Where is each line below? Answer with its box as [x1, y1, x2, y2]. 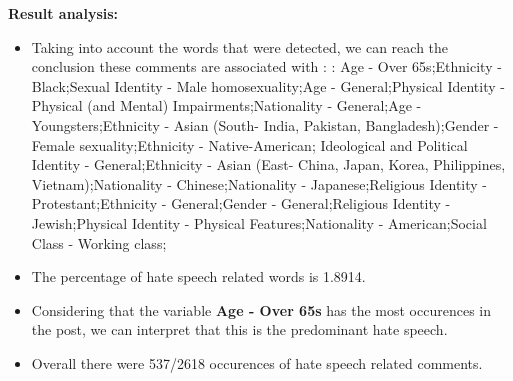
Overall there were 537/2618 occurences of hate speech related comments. [31, 352, 483, 373]
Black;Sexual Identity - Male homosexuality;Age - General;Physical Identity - [31, 75, 505, 96]
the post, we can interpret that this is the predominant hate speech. [31, 319, 448, 340]
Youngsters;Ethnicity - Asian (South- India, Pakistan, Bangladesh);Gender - [31, 114, 499, 135]
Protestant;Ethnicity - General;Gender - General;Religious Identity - [31, 193, 451, 214]
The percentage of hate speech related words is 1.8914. [31, 266, 366, 287]
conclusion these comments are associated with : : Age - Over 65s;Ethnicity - [31, 56, 502, 77]
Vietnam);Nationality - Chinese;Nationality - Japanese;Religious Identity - [31, 173, 488, 194]
